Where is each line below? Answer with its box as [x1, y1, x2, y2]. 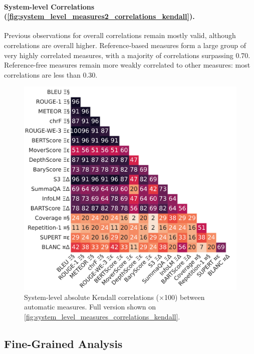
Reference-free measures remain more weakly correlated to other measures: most [4, 60, 250, 70]
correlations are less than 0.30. [4, 69, 98, 80]
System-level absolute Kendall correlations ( [24, 291, 159, 302]
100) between [164, 291, 205, 302]
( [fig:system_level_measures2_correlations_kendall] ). [4, 11, 195, 22]
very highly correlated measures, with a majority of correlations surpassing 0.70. [4, 50, 250, 60]
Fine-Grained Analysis [4, 335, 123, 351]
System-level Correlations [4, 1, 95, 12]
